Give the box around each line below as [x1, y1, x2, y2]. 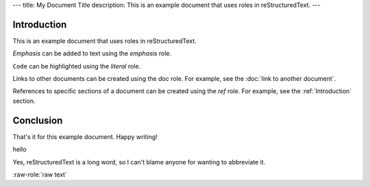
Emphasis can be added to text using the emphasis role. [12, 49, 172, 58]
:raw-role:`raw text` [12, 170, 68, 178]
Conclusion [12, 114, 63, 126]
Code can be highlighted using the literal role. [12, 62, 140, 70]
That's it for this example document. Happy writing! [12, 132, 158, 140]
